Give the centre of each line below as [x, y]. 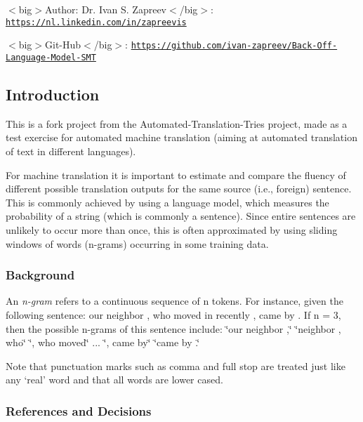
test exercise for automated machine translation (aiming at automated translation [181, 137]
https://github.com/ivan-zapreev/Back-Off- [234, 46]
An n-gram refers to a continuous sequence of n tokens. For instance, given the [174, 301]
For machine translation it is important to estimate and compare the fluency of [176, 174]
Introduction [53, 94]
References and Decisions [79, 410]
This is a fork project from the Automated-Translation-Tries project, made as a [177, 123]
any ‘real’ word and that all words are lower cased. [114, 380]
